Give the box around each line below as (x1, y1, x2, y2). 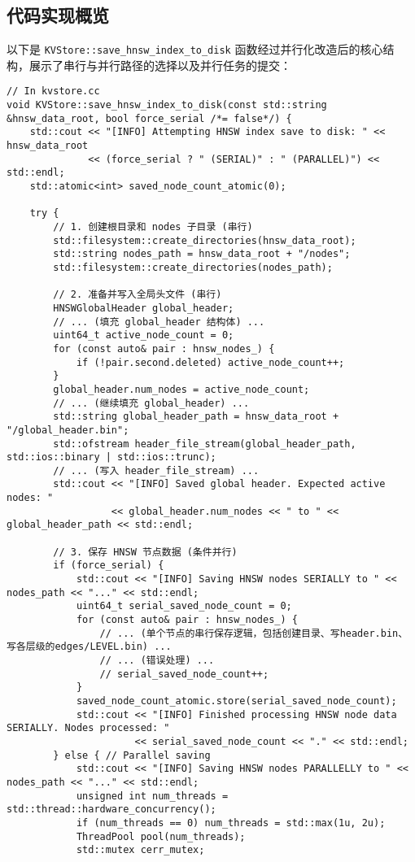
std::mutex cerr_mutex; (76, 844, 205, 856)
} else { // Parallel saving (53, 749, 211, 761)
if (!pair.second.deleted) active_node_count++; (76, 356, 345, 368)
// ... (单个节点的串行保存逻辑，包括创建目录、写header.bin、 (99, 627, 408, 639)
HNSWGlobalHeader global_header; (53, 302, 234, 314)
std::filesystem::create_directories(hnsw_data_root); (53, 234, 356, 246)
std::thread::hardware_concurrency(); (7, 803, 216, 816)
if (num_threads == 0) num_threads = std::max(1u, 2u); (76, 816, 386, 829)
